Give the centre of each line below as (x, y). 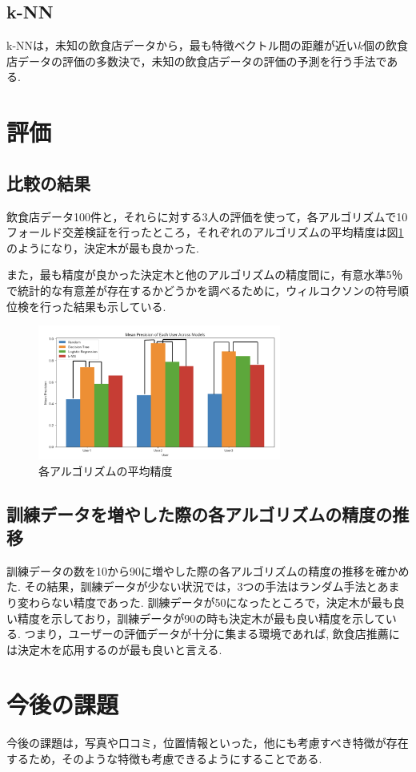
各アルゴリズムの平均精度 (106, 470)
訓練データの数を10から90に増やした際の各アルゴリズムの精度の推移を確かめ (208, 570)
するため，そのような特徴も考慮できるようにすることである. (164, 759)
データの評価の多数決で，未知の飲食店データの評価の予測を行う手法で (202, 61)
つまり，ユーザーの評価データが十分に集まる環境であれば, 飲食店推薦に (212, 634)
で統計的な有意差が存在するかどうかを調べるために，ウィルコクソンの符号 (202, 290)
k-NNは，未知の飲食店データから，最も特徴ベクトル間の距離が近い (182, 45)
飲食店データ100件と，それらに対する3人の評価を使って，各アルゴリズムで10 (207, 216)
